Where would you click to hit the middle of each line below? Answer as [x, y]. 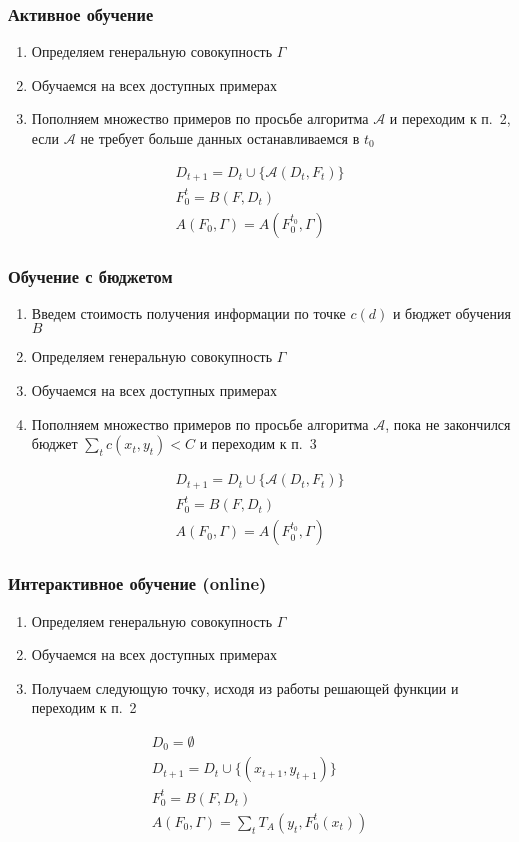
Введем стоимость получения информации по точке [188, 312]
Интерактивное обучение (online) [137, 583]
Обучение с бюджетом [90, 275]
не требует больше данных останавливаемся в [220, 138]
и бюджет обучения [451, 312]
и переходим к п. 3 [258, 443]
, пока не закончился [448, 423]
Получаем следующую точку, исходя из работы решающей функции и [245, 687]
